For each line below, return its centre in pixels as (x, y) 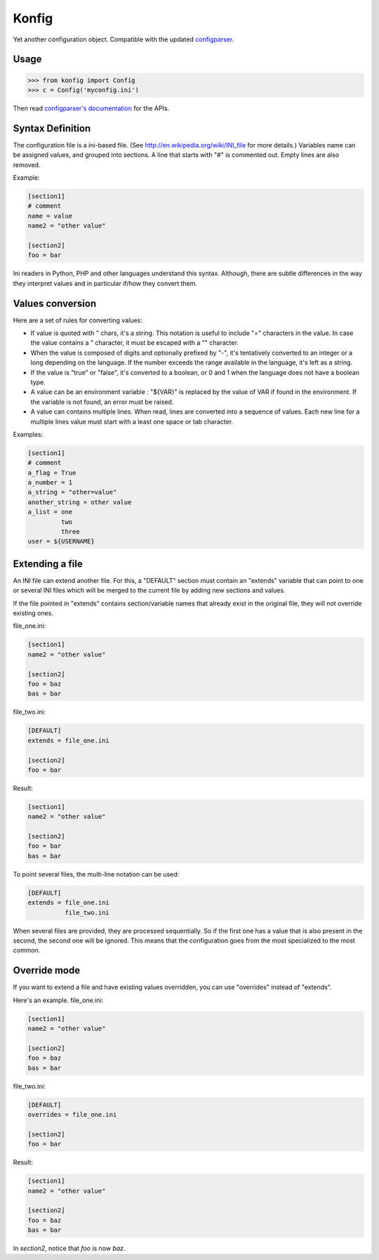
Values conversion (55, 303)
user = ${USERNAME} (61, 542)
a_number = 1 (50, 483)
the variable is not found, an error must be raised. (102, 402)
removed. (27, 164)
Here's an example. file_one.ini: (58, 1000)
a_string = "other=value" (72, 492)
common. (27, 950)
